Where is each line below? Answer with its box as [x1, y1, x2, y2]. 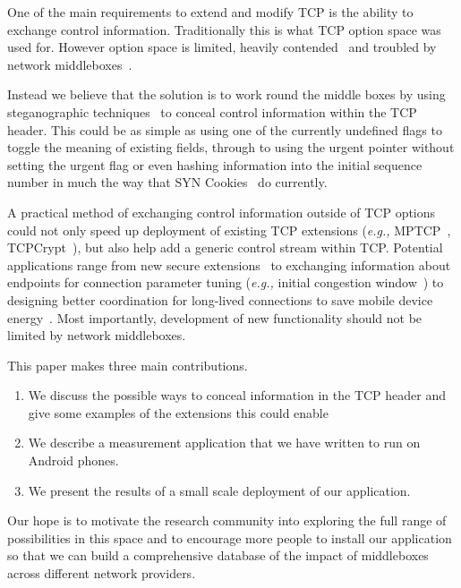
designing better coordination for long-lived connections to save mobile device [7, 290, 433, 309]
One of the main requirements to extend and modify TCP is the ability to [7, 3, 414, 21]
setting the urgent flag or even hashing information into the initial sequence [7, 155, 423, 174]
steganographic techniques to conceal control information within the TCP [7, 102, 417, 121]
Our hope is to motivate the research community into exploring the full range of [7, 511, 447, 530]
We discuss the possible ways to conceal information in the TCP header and [28, 386, 447, 405]
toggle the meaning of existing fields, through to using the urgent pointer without [7, 138, 455, 157]
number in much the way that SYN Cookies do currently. [7, 173, 328, 192]
